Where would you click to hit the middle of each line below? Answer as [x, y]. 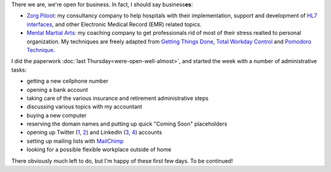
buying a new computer [57, 115]
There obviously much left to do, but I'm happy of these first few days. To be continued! [122, 161]
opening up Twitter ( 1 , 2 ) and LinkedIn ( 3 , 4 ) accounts [94, 132]
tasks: [19, 70]
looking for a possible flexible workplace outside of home [99, 149]
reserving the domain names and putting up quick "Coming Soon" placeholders [127, 124]
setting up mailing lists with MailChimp [75, 141]
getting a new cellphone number [67, 81]
